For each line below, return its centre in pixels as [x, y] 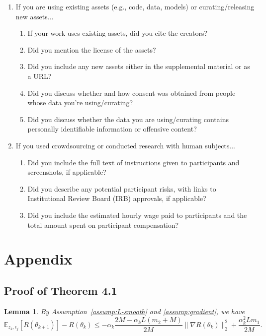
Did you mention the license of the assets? [92, 49]
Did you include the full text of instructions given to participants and [133, 162]
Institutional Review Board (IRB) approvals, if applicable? [117, 198]
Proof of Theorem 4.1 [61, 290]
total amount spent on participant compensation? [103, 225]
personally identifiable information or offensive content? [112, 129]
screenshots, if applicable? [67, 172]
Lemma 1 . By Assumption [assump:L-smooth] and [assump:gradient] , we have [125, 311]
